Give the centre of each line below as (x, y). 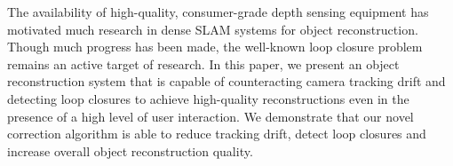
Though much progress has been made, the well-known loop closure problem (215, 47)
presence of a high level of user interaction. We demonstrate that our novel (211, 116)
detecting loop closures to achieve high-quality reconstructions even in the (208, 98)
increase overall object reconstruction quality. (130, 150)
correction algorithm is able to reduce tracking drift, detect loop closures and (217, 134)
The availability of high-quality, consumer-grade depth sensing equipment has (218, 12)
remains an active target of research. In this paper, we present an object (203, 63)
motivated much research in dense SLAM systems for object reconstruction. (213, 29)
